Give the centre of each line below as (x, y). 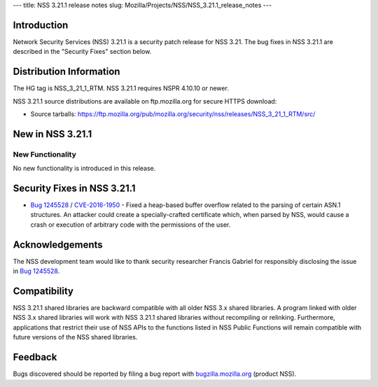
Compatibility (43, 291)
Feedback (35, 357)
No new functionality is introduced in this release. (84, 169)
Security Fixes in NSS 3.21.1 (74, 188)
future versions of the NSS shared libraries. (75, 337)
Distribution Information (66, 72)
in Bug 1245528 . (36, 271)
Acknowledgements (58, 245)
